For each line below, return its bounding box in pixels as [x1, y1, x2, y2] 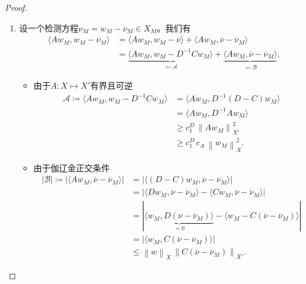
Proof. [5, 1, 27, 13]
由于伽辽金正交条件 [33, 161, 110, 174]
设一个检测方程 [19, 21, 79, 34]
